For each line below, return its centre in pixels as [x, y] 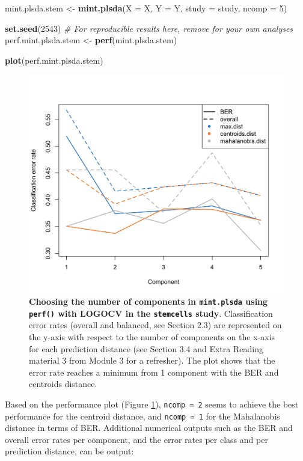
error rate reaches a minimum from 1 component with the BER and [154, 372]
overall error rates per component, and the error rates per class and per [136, 439]
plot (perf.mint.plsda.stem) [54, 60]
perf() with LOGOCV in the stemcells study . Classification [151, 313]
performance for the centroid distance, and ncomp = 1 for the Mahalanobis [142, 416]
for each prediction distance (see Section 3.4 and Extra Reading [146, 348]
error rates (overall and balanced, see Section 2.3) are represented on [155, 325]
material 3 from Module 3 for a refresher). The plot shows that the [152, 360]
